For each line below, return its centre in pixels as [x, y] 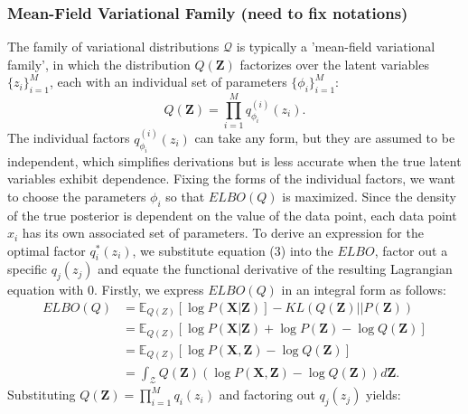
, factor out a [411, 250]
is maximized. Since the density [369, 196]
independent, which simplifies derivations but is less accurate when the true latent [234, 160]
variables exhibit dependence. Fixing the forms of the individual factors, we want [232, 179]
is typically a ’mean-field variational [336, 47]
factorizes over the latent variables [334, 64]
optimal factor [47, 250]
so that [185, 196]
